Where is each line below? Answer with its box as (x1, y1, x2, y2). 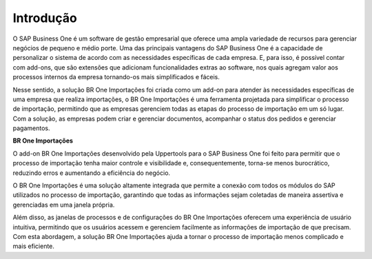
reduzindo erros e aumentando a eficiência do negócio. (12, 169, 171, 177)
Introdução (12, 10, 77, 25)
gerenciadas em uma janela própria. (12, 200, 115, 209)
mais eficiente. (12, 242, 55, 251)
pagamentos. (12, 124, 50, 132)
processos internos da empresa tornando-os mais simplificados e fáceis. (12, 73, 220, 81)
